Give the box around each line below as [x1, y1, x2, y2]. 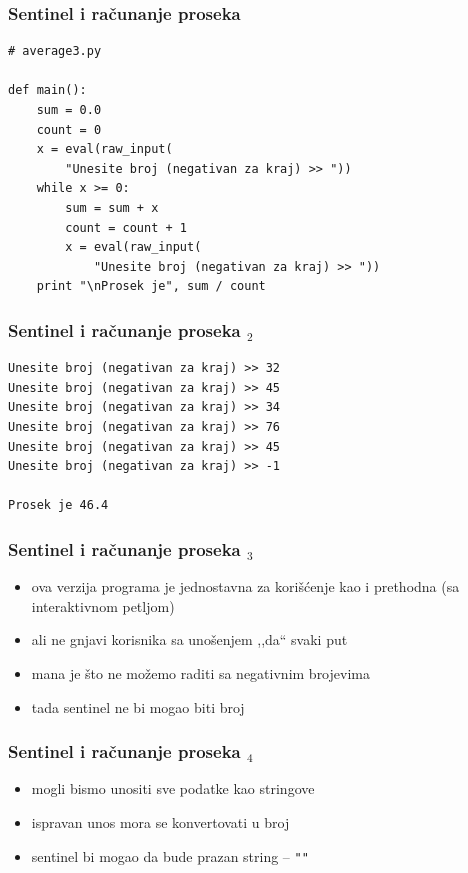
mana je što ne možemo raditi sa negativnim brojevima [31, 662, 370, 683]
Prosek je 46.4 [8, 498, 109, 513]
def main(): [8, 83, 87, 98]
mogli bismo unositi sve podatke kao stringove [31, 778, 315, 799]
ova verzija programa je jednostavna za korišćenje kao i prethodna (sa [31, 576, 460, 597]
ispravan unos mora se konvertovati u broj [31, 811, 290, 832]
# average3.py [8, 44, 102, 59]
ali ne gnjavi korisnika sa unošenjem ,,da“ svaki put [31, 629, 348, 650]
